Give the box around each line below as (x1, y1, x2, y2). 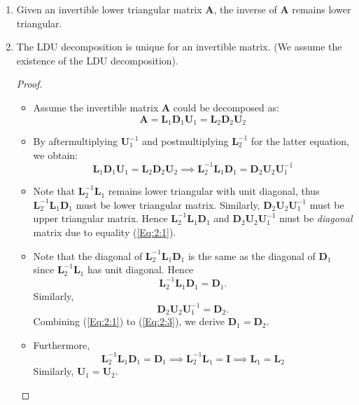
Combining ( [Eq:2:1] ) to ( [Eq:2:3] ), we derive (33, 314, 225, 329)
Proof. (16, 76, 43, 91)
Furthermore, (33, 337, 90, 352)
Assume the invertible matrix (33, 99, 159, 114)
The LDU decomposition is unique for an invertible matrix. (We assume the (16, 39, 342, 54)
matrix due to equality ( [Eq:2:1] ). (33, 224, 176, 239)
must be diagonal (279, 211, 353, 226)
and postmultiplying (142, 134, 229, 149)
